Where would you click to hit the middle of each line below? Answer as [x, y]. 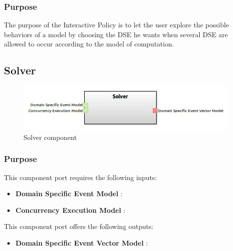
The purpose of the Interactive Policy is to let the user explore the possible [116, 25]
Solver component [50, 137]
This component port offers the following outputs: [79, 226]
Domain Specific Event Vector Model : [82, 242]
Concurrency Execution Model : [70, 210]
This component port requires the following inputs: [81, 177]
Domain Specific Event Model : [69, 194]
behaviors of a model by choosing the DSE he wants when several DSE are [116, 34]
